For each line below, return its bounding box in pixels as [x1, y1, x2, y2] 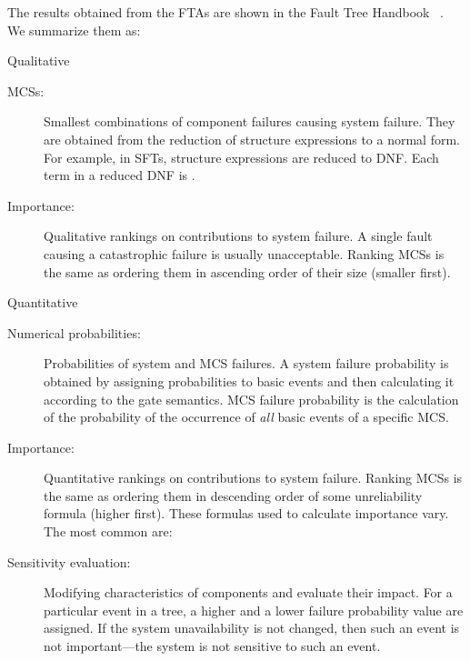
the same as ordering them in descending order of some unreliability [44, 486, 423, 505]
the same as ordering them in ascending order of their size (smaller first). [44, 262, 451, 281]
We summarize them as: [7, 20, 141, 39]
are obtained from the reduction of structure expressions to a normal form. [44, 129, 460, 148]
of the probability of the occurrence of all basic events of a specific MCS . [44, 407, 449, 426]
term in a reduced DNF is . [44, 165, 195, 185]
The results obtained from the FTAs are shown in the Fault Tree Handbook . [7, 3, 444, 21]
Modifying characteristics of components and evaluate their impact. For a [44, 583, 453, 602]
